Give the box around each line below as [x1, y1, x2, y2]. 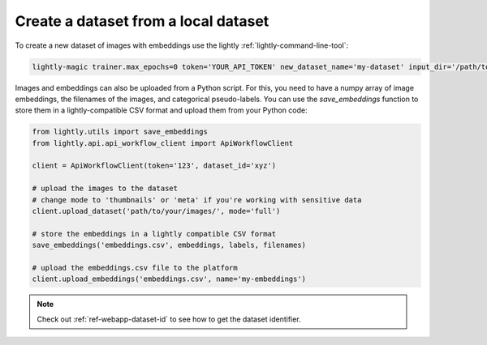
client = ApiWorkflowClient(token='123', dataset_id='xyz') [32, 161, 277, 170]
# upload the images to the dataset [32, 184, 179, 194]
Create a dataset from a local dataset [15, 12, 269, 30]
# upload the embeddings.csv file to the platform [32, 263, 239, 272]
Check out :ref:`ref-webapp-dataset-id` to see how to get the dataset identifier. [37, 314, 301, 324]
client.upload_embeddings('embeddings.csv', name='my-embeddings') [32, 275, 307, 283]
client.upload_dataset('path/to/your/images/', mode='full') [32, 207, 281, 216]
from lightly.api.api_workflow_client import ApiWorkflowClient [32, 138, 294, 147]
